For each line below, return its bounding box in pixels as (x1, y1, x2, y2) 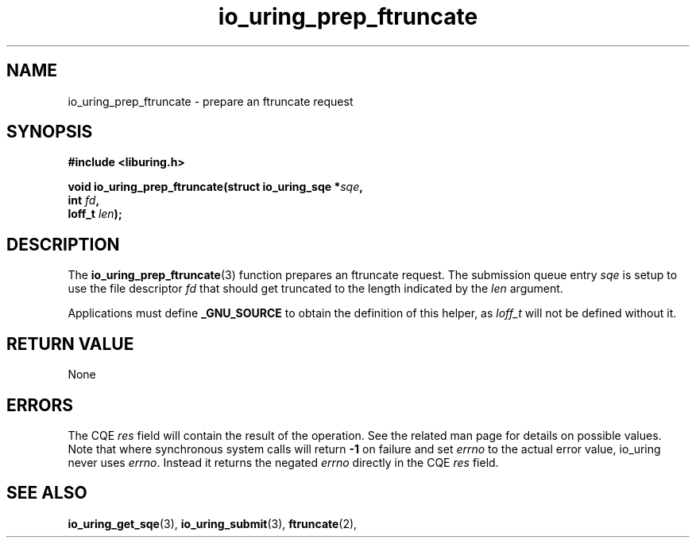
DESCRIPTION (6, 234, 120, 255)
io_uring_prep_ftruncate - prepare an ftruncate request (68, 94, 354, 108)
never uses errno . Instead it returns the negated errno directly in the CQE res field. (68, 455, 499, 469)
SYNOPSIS (6, 122, 93, 142)
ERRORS (6, 394, 74, 415)
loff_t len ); (68, 207, 122, 221)
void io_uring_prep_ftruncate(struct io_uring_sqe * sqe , (68, 180, 363, 194)
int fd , (68, 193, 100, 208)
